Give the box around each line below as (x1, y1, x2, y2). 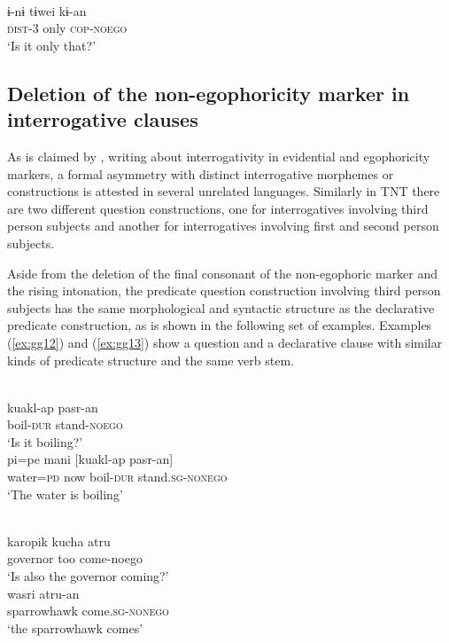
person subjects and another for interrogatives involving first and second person (7, 216, 439, 235)
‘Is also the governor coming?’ (7, 567, 169, 585)
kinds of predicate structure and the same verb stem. (7, 350, 295, 369)
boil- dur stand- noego (7, 415, 123, 434)
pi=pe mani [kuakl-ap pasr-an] (7, 450, 174, 468)
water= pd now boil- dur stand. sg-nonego (7, 467, 228, 486)
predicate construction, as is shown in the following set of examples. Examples (7, 316, 432, 334)
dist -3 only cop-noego (7, 19, 128, 37)
